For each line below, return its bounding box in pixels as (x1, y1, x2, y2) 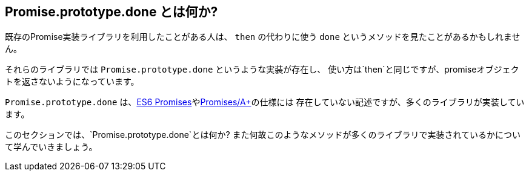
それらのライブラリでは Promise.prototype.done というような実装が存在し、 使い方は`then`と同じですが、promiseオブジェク (5, 64, 519, 75)
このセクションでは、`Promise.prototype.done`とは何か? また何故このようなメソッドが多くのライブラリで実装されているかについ (5, 129, 521, 140)
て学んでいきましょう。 (5, 142, 98, 152)
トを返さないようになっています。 (5, 76, 139, 87)
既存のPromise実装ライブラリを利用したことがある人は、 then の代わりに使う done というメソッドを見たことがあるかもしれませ (5, 31, 521, 42)
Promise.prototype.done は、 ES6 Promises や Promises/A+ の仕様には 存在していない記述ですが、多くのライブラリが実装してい (5, 97, 525, 108)
